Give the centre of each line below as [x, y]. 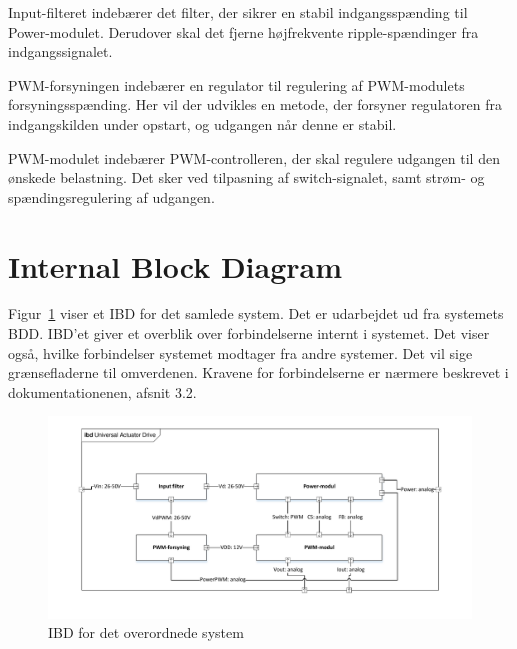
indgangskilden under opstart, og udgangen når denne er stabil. [202, 123]
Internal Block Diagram [175, 265]
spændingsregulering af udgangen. [111, 196]
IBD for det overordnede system [146, 632]
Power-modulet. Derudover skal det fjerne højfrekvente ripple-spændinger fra [243, 31]
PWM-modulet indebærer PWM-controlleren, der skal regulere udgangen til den [254, 157]
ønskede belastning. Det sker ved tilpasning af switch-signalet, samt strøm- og [246, 177]
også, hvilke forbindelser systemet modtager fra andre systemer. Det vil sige [240, 352]
